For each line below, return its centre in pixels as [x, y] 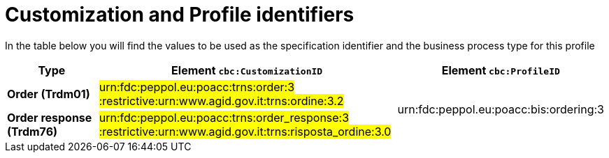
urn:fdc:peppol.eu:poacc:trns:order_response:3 [224, 117]
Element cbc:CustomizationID [247, 70]
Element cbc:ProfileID [501, 70]
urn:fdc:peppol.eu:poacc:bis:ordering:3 [501, 109]
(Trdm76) [33, 131]
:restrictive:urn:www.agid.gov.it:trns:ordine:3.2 [221, 101]
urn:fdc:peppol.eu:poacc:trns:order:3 [197, 87]
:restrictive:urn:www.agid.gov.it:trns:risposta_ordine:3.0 [245, 131]
